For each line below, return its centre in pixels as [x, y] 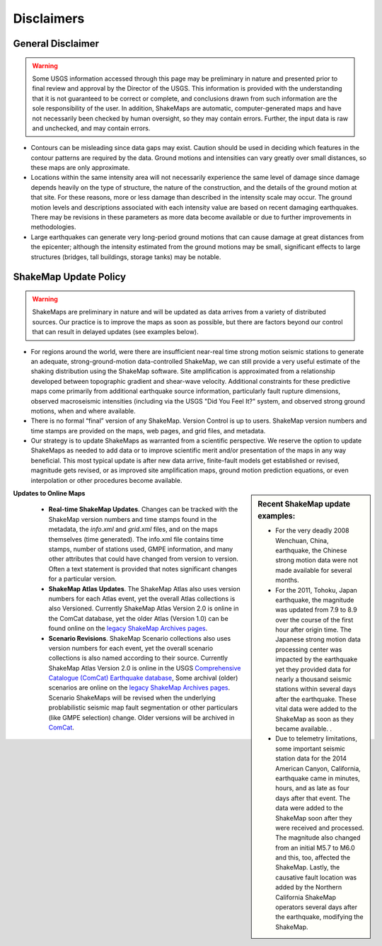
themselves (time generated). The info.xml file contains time [136, 539]
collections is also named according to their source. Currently [138, 658]
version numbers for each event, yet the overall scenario [131, 648]
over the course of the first [314, 620]
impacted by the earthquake [317, 659]
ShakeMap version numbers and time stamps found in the [133, 519]
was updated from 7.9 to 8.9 [316, 610]
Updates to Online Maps [49, 494]
